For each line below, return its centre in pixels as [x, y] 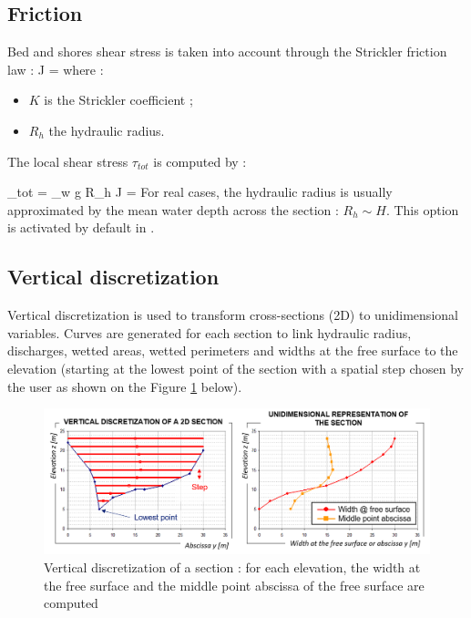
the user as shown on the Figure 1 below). [125, 386]
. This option [422, 209]
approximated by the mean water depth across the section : [173, 209]
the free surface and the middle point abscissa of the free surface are [234, 585]
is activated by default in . [81, 227]
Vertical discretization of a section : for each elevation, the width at [232, 566]
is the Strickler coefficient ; [118, 100]
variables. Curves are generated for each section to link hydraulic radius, [210, 332]
